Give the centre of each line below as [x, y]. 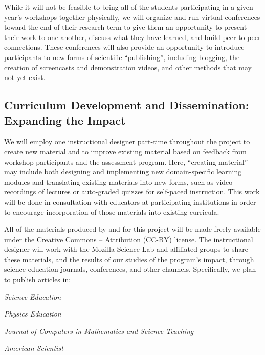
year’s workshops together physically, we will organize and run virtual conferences [132, 17]
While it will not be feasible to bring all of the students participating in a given [129, 7]
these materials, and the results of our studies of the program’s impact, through [129, 259]
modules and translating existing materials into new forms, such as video [118, 181]
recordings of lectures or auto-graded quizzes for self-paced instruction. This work [132, 192]
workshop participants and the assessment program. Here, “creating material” [126, 161]
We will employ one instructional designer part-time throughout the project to [127, 141]
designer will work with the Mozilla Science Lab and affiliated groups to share [126, 249]
